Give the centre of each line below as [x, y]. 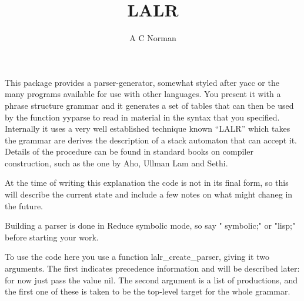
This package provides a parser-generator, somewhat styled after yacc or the [142, 82]
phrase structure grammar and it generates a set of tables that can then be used [149, 105]
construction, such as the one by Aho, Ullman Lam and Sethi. [116, 163]
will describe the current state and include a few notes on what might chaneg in [149, 194]
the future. [24, 205]
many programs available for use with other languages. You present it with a [143, 94]
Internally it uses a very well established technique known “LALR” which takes [148, 128]
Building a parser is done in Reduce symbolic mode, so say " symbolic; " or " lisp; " [150, 225]
